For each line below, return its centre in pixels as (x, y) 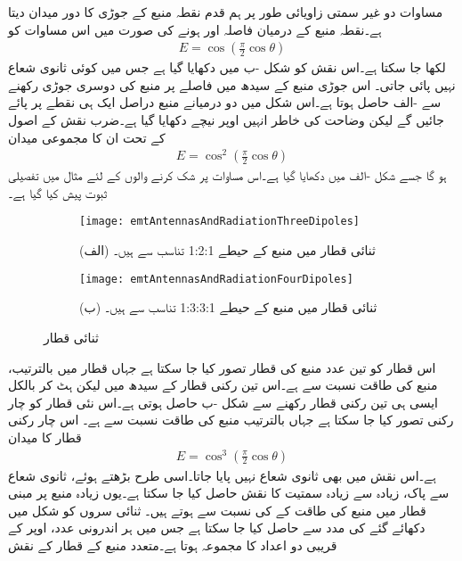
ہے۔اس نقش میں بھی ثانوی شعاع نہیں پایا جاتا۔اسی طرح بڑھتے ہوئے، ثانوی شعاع (222, 475)
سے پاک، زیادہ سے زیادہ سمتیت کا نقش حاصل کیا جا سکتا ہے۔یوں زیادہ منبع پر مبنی (229, 493)
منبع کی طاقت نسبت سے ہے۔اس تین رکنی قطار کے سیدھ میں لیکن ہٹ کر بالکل (223, 385)
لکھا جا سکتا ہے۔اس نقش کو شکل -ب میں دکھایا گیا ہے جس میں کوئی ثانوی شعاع (227, 67)
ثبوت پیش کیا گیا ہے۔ (58, 192)
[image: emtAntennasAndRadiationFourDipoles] (216, 279)
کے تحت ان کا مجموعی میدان (87, 137)
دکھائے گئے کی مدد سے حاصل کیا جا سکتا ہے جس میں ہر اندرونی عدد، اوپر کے (217, 528)
